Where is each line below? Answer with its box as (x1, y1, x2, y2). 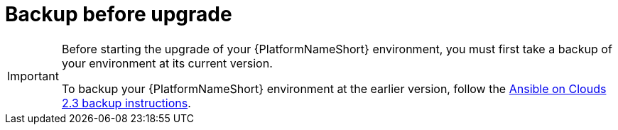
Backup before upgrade (5, 2, 232, 26)
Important (7, 68, 59, 83)
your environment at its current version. (61, 55, 273, 70)
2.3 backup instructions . (61, 95, 191, 110)
